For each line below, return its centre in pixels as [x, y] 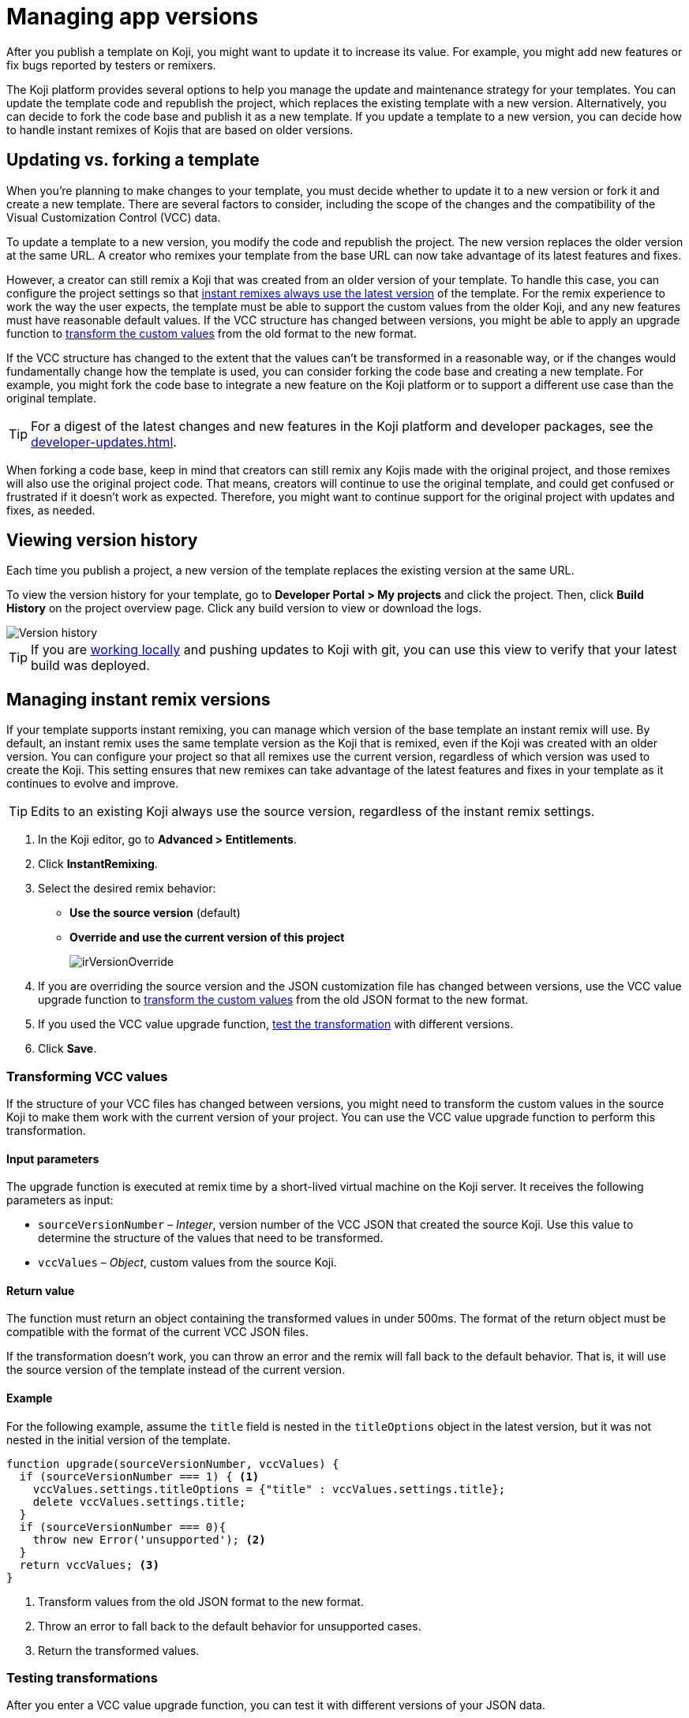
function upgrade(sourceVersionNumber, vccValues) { [173, 1463]
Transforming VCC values [87, 1076]
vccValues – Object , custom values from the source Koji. [187, 1263]
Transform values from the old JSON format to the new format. [201, 1601]
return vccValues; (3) [89, 1565]
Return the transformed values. [119, 1650]
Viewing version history [102, 541]
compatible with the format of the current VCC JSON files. [157, 1332]
